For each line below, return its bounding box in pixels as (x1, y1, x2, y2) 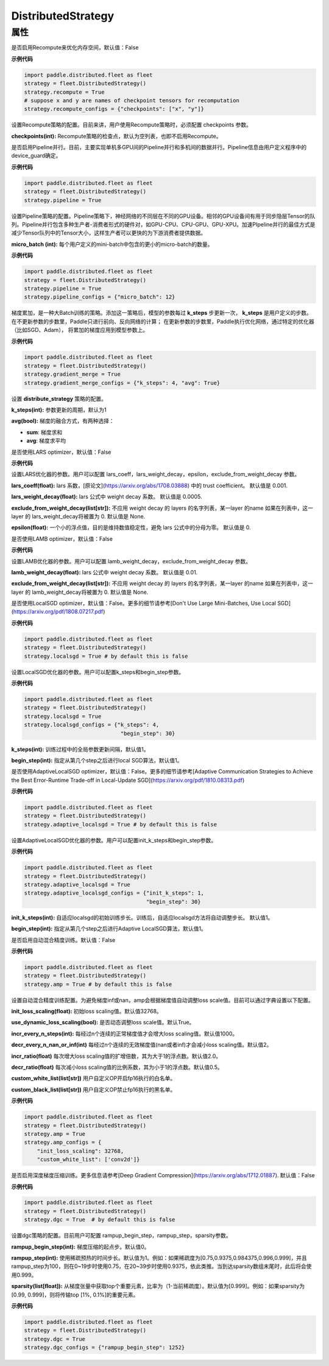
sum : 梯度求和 (26, 428, 63, 435)
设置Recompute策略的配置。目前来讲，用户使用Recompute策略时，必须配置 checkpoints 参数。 (11, 121, 252, 129)
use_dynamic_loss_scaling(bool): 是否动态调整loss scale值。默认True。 (11, 1019, 195, 1026)
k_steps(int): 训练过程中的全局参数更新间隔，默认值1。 (11, 745, 149, 753)
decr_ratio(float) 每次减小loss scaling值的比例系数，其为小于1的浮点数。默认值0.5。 (11, 1063, 224, 1071)
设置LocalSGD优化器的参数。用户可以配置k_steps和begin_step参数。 (11, 668, 185, 675)
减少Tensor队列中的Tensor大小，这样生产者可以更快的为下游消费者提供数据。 (11, 229, 207, 237)
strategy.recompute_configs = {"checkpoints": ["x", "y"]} (24, 105, 204, 113)
